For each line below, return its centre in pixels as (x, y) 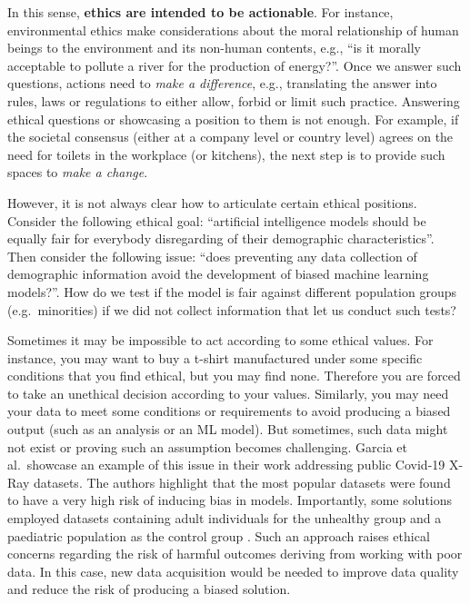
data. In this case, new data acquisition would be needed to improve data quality (233, 571)
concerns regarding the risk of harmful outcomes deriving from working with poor (235, 554)
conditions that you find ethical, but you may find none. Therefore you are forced (234, 376)
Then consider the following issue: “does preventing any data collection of (212, 256)
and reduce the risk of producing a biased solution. (149, 589)
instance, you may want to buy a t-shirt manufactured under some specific (215, 357)
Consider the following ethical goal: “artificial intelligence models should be (217, 220)
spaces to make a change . (78, 172)
